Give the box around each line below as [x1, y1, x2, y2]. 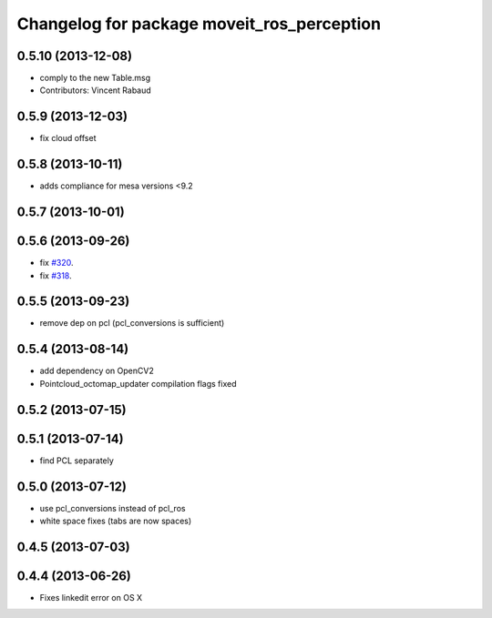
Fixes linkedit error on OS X [39, 592, 143, 603]
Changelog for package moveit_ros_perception [16, 14, 382, 34]
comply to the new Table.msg [39, 73, 151, 84]
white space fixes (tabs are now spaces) [39, 515, 192, 526]
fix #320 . [39, 258, 74, 268]
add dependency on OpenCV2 [39, 365, 154, 377]
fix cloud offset [39, 133, 97, 144]
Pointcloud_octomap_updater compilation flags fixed [39, 378, 237, 389]
